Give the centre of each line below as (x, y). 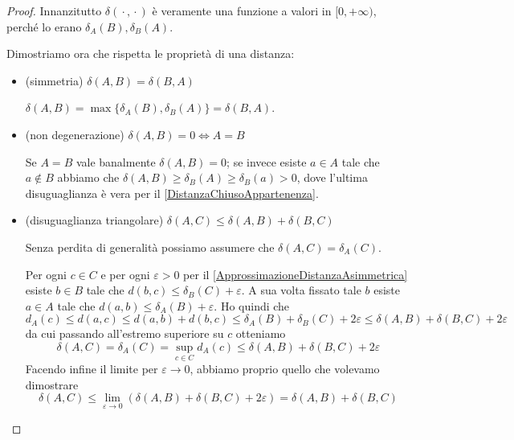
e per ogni (125, 274)
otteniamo (261, 333)
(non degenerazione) (75, 134)
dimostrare (52, 384)
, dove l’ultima (332, 177)
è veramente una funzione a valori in (242, 10)
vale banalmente (116, 161)
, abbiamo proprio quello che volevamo (285, 369)
